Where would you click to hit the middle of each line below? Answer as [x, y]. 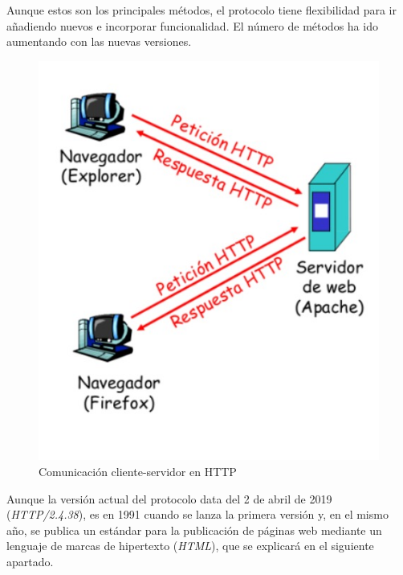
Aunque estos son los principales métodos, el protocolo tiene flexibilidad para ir [201, 10]
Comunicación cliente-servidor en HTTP [138, 471]
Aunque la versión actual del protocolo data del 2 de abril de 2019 [169, 498]
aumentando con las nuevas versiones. [99, 41]
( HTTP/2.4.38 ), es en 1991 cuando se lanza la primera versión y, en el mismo [197, 514]
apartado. [30, 561]
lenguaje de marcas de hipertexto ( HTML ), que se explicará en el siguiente [190, 546]
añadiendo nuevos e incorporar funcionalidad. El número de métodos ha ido [192, 25]
